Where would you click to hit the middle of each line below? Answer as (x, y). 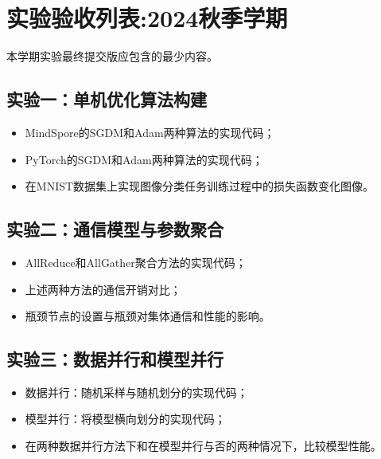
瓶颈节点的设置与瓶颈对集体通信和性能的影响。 (148, 316)
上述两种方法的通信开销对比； (103, 289)
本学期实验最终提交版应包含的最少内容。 (112, 56)
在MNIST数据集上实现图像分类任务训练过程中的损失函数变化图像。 (200, 186)
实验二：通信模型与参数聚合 (115, 229)
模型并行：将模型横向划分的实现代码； (125, 419)
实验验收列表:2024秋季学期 (147, 18)
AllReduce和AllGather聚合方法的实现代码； (136, 262)
